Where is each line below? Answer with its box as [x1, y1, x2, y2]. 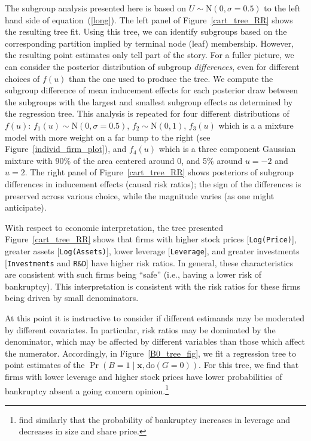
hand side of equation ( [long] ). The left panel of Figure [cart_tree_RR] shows [5, 13, 293, 26]
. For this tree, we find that [199, 358, 299, 371]
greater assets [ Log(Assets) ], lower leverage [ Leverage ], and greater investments [5, 244, 300, 257]
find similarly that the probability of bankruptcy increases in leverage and [19, 413, 290, 425]
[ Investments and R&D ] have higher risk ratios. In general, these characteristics [5, 256, 293, 269]
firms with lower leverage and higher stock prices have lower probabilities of [5, 370, 282, 382]
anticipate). [5, 201, 47, 214]
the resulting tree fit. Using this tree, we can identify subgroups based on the [5, 25, 287, 38]
